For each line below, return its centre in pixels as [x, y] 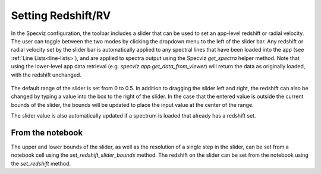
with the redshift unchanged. [46, 75]
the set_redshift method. [41, 163]
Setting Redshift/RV [61, 15]
